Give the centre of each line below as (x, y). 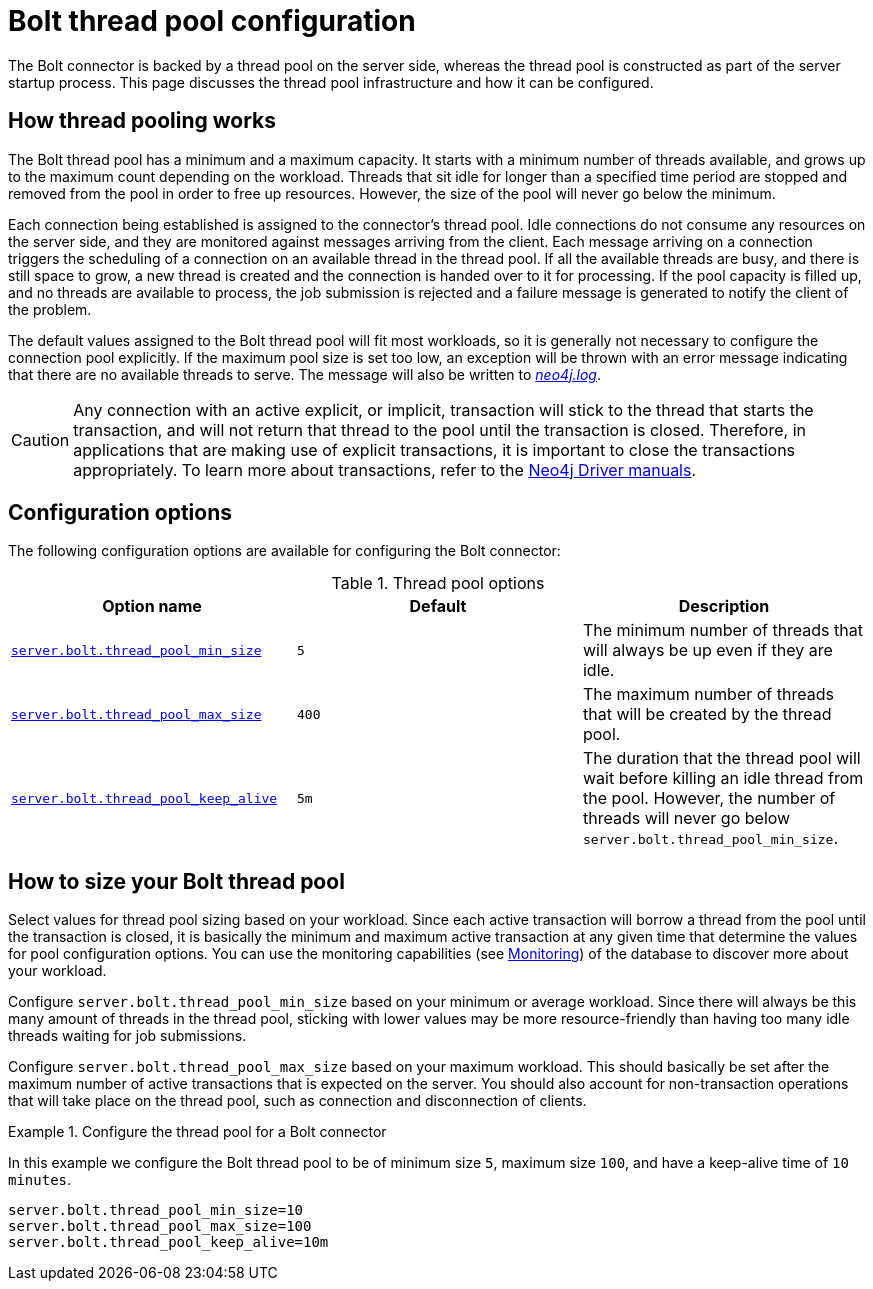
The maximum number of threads (708, 694)
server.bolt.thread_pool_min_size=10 (156, 1210)
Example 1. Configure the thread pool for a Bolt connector (197, 1132)
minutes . (40, 1180)
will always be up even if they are (707, 650)
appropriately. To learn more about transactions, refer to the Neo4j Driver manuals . (385, 469)
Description (724, 606)
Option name (152, 606)
